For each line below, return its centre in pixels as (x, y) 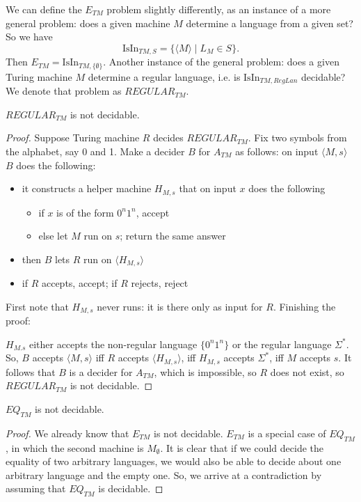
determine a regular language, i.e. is (164, 76)
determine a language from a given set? (270, 23)
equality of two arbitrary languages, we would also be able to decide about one (174, 461)
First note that (37, 306)
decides (168, 138)
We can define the (44, 9)
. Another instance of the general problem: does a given (221, 62)
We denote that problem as (64, 91)
